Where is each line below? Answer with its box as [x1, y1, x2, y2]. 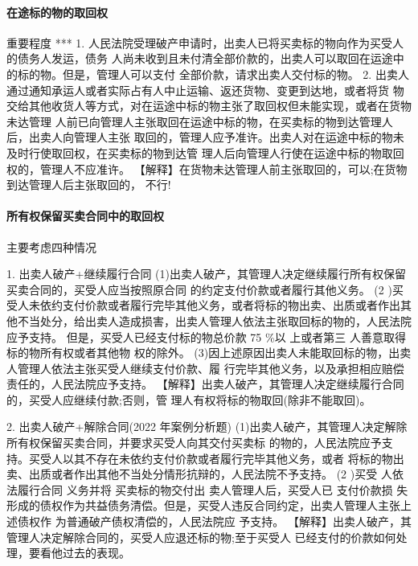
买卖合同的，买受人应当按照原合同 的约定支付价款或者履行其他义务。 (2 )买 [6, 281, 404, 297]
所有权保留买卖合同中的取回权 [6, 207, 164, 224]
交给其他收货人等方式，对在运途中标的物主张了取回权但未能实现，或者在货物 [6, 97, 412, 114]
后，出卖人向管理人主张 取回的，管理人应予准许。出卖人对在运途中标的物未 [6, 129, 404, 146]
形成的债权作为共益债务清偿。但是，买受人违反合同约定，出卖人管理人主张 [6, 497, 400, 514]
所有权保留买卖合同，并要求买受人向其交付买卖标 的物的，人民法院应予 [6, 434, 382, 451]
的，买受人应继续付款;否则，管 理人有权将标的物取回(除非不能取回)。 [6, 391, 371, 408]
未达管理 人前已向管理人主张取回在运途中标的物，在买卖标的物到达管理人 [6, 113, 393, 129]
